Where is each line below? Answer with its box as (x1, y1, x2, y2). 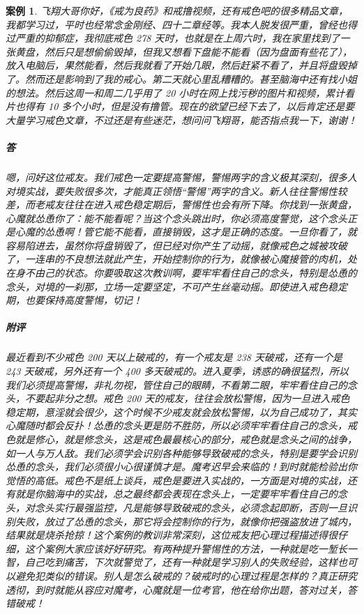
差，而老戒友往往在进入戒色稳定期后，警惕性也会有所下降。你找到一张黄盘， (6, 197, 357, 212)
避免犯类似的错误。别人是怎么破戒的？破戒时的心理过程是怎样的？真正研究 (15, 568, 357, 583)
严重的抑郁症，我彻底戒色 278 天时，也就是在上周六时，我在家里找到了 (15, 31, 340, 45)
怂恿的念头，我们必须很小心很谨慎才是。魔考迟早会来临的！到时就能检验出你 (6, 459, 357, 474)
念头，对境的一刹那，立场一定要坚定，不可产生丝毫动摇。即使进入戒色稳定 (6, 279, 347, 293)
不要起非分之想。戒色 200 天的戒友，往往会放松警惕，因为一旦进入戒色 (24, 391, 350, 406)
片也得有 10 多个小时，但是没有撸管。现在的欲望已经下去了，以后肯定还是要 (6, 99, 355, 114)
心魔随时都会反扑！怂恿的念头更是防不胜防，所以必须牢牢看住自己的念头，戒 (6, 418, 357, 433)
